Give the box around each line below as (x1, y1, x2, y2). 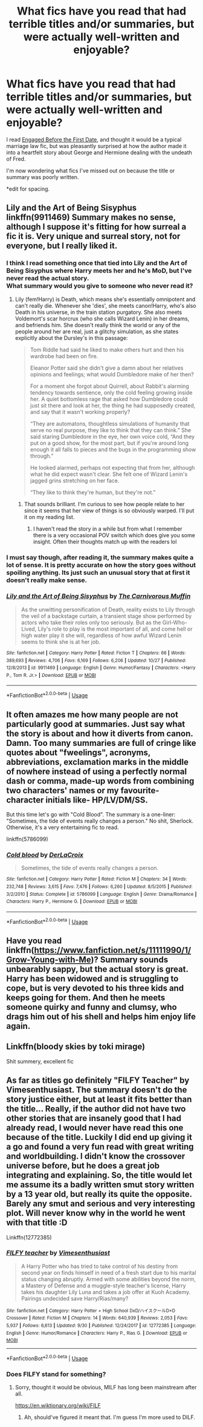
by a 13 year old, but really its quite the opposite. (6, 1189, 192, 1199)
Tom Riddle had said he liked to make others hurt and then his (30, 346, 184, 353)
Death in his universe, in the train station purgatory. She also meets (14, 308, 182, 316)
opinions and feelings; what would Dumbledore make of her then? (30, 370, 195, 378)
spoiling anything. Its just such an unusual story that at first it (6, 568, 190, 577)
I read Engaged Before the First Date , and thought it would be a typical (6, 135, 182, 143)
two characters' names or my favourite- (6, 785, 159, 796)
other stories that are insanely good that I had (6, 1113, 181, 1124)
